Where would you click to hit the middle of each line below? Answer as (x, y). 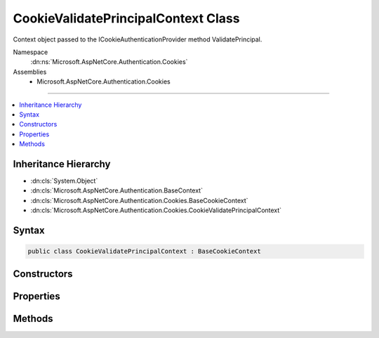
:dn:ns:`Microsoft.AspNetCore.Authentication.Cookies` (109, 62)
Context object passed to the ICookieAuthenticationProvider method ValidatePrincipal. (138, 39)
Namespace (31, 52)
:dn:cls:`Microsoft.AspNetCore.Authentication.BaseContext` (117, 190)
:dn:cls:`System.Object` (64, 181)
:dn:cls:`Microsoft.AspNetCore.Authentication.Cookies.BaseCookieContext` (139, 200)
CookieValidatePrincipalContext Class (126, 18)
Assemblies (30, 72)
